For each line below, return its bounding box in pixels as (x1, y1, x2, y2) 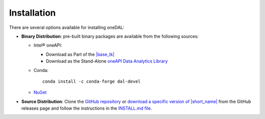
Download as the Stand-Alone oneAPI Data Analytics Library (46, 58, 168, 64)
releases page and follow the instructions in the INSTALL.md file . (21, 105, 152, 111)
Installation (9, 7, 56, 18)
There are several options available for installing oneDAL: (9, 24, 125, 30)
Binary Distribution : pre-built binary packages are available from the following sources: (21, 33, 199, 39)
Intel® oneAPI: (33, 42, 62, 48)
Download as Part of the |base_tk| (46, 51, 115, 57)
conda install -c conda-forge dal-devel (42, 78, 141, 84)
